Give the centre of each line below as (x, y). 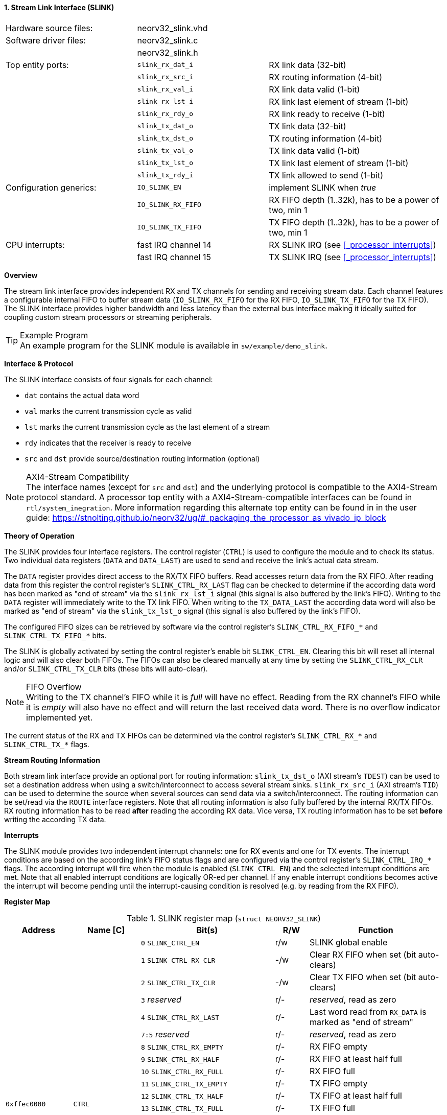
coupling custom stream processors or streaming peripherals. (108, 317)
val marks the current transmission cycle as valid (108, 411)
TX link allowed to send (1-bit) (326, 175)
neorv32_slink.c (168, 40)
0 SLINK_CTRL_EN (170, 943)
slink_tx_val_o (165, 151)
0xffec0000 (26, 1104)
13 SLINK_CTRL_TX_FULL (182, 1108)
